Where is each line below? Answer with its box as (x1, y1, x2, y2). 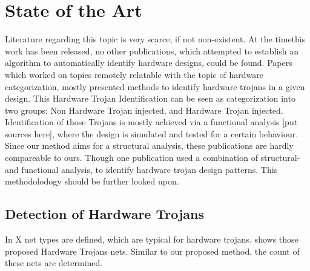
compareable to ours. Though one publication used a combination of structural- (5, 151, 300, 164)
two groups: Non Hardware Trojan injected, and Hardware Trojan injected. (5, 103, 283, 116)
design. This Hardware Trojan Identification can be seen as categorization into (5, 92, 295, 105)
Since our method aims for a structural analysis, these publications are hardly (5, 139, 294, 152)
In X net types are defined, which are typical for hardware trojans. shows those (5, 233, 298, 246)
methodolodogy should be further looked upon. (5, 175, 179, 188)
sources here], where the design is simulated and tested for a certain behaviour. (5, 127, 298, 140)
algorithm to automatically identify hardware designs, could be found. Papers (5, 56, 292, 69)
